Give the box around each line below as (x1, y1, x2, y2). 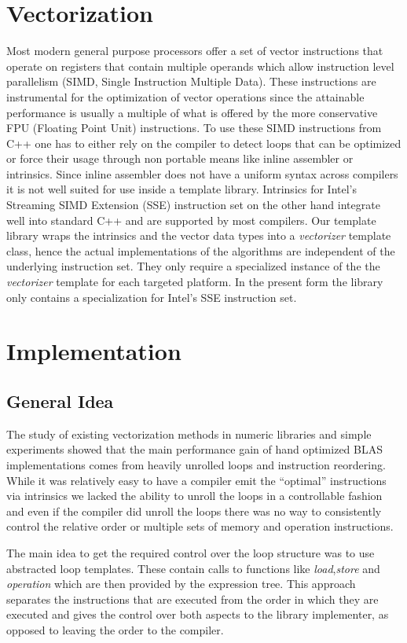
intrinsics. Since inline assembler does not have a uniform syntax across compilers (6, 165, 398, 182)
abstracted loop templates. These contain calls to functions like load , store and (6, 560, 380, 576)
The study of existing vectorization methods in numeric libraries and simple (6, 425, 372, 442)
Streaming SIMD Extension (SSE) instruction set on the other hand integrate (6, 197, 380, 213)
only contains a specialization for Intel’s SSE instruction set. (6, 288, 297, 305)
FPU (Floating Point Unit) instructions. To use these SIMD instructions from (6, 119, 382, 136)
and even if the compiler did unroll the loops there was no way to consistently (6, 502, 382, 519)
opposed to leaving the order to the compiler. (6, 621, 224, 637)
